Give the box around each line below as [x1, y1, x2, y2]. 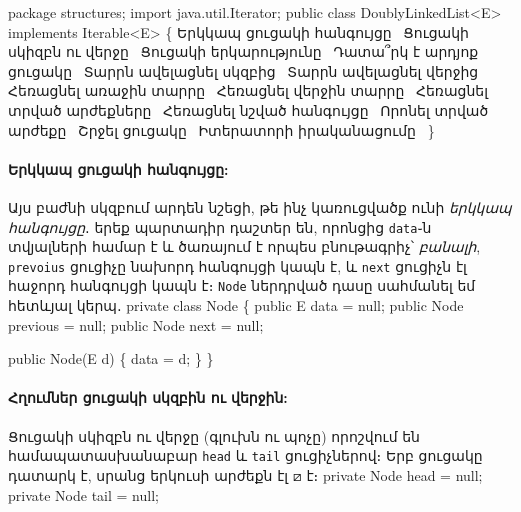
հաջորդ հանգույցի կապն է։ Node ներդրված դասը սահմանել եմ [8, 275, 476, 296]
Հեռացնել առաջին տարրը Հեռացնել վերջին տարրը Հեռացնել [8, 80, 488, 101]
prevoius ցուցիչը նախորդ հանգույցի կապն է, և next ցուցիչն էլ [8, 255, 467, 276]
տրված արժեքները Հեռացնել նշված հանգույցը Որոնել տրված [8, 99, 489, 120]
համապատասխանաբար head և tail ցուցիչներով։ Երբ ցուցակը [8, 445, 483, 466]
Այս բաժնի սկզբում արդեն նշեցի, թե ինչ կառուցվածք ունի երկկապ [8, 196, 512, 217]
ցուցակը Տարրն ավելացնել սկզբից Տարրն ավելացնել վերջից [8, 60, 479, 81]
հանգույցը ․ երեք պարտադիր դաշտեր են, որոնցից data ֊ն [8, 216, 432, 237]
